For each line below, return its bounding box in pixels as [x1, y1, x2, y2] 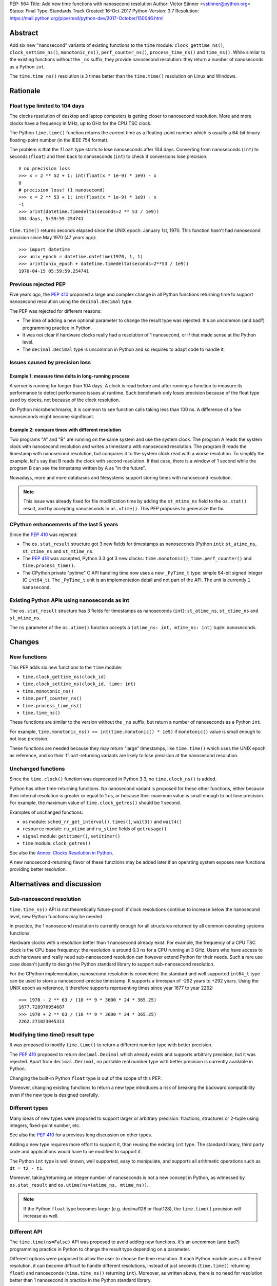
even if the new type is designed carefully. [9, 1092, 100, 1098]
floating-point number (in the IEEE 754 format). [9, 137, 109, 143]
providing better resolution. [9, 866, 67, 872]
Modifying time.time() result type [9, 1031, 94, 1038]
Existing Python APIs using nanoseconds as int [9, 597, 129, 604]
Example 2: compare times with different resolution [9, 427, 122, 433]
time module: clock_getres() [22, 840, 91, 846]
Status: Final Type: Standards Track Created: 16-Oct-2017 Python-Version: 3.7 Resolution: [9, 8, 200, 14]
